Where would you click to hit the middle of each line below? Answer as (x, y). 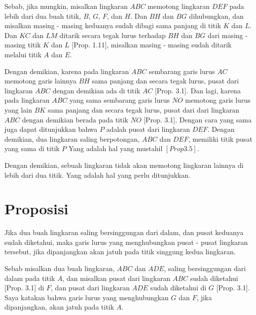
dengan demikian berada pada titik (75, 119)
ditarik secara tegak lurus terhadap (112, 35)
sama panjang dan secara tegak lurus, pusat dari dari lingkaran (144, 109)
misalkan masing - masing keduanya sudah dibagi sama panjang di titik (113, 25)
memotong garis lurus (218, 100)
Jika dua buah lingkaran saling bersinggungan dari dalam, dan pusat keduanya (124, 232)
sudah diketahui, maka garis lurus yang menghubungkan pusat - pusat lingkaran (126, 242)
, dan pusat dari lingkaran (91, 288)
